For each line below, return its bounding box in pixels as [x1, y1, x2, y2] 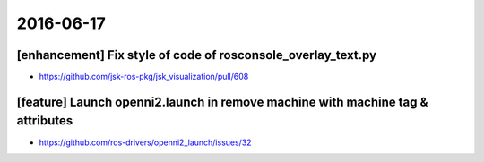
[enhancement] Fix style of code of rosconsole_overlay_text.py [16, 47, 376, 63]
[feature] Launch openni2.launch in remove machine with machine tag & [16, 94, 428, 109]
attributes [16, 113, 73, 129]
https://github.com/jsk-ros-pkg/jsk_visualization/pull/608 [39, 72, 249, 82]
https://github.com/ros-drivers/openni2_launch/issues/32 [39, 137, 252, 148]
